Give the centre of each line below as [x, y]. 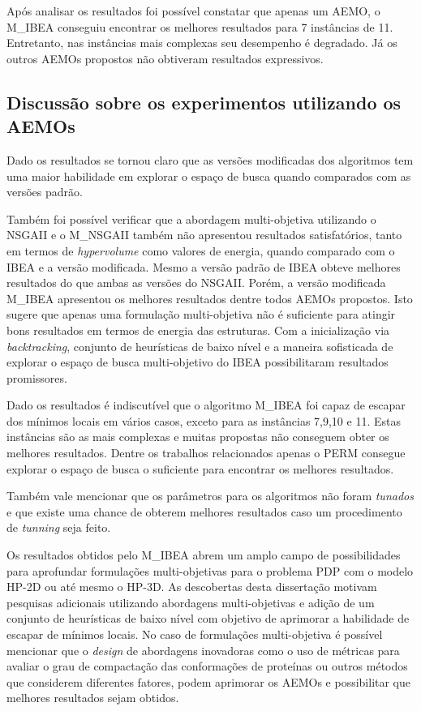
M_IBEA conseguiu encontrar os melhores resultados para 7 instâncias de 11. [200, 26]
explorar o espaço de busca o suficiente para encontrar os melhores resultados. [200, 468]
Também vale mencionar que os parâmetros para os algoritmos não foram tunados [210, 496]
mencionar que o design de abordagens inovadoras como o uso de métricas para [203, 650]
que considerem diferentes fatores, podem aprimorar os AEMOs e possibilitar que [209, 681]
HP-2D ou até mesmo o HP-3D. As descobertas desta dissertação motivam [192, 587]
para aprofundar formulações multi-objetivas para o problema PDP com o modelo [210, 570]
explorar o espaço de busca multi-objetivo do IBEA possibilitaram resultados [198, 362]
